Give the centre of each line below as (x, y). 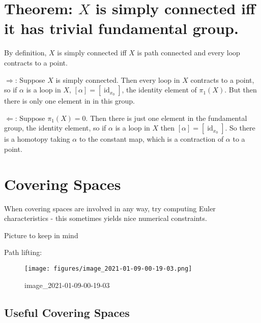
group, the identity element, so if (55, 128)
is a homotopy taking (37, 139)
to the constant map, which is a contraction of (151, 139)
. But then (241, 90)
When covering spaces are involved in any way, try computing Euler (110, 208)
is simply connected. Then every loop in (118, 79)
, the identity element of (159, 90)
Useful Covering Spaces (67, 312)
